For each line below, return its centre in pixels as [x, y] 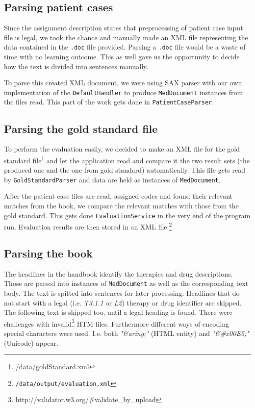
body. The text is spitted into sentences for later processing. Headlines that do [122, 293]
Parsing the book [48, 253]
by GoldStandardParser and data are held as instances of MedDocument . [112, 179]
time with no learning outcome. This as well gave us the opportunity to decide [122, 57]
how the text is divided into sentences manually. [76, 66]
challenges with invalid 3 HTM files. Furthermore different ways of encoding [117, 323]
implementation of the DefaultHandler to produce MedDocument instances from [124, 92]
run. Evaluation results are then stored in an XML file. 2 [88, 226]
